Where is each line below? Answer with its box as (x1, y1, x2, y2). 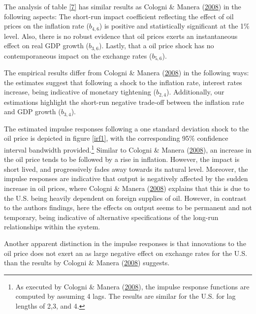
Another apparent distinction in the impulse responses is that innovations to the (4, 238, 246, 249)
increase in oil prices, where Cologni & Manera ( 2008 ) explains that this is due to (4, 183, 250, 193)
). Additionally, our (166, 87, 224, 97)
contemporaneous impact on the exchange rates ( (4, 50, 152, 61)
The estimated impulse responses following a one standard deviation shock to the (4, 123, 249, 133)
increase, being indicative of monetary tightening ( (4, 87, 156, 97)
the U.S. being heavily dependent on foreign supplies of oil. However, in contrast (4, 192, 247, 203)
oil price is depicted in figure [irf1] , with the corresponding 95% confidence (4, 133, 228, 143)
